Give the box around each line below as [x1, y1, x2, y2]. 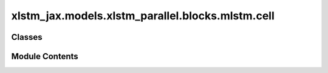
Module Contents [11, 51, 78, 62]
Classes [11, 32, 43, 42]
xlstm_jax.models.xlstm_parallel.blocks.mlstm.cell [11, 9, 275, 22]
